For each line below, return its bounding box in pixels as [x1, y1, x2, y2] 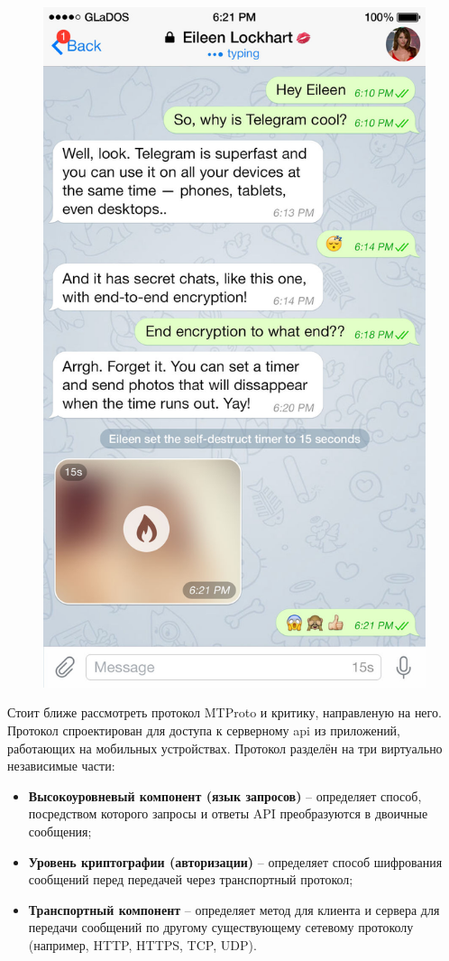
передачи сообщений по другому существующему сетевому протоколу [28, 918, 414, 937]
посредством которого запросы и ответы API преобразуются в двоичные [28, 804, 428, 823]
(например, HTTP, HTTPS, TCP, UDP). [28, 935, 257, 954]
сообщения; [28, 821, 92, 840]
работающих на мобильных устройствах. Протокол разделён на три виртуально [7, 738, 443, 757]
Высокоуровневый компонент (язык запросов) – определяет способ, [28, 786, 422, 805]
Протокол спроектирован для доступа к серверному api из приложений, [7, 720, 401, 739]
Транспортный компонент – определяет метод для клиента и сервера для [28, 900, 440, 919]
